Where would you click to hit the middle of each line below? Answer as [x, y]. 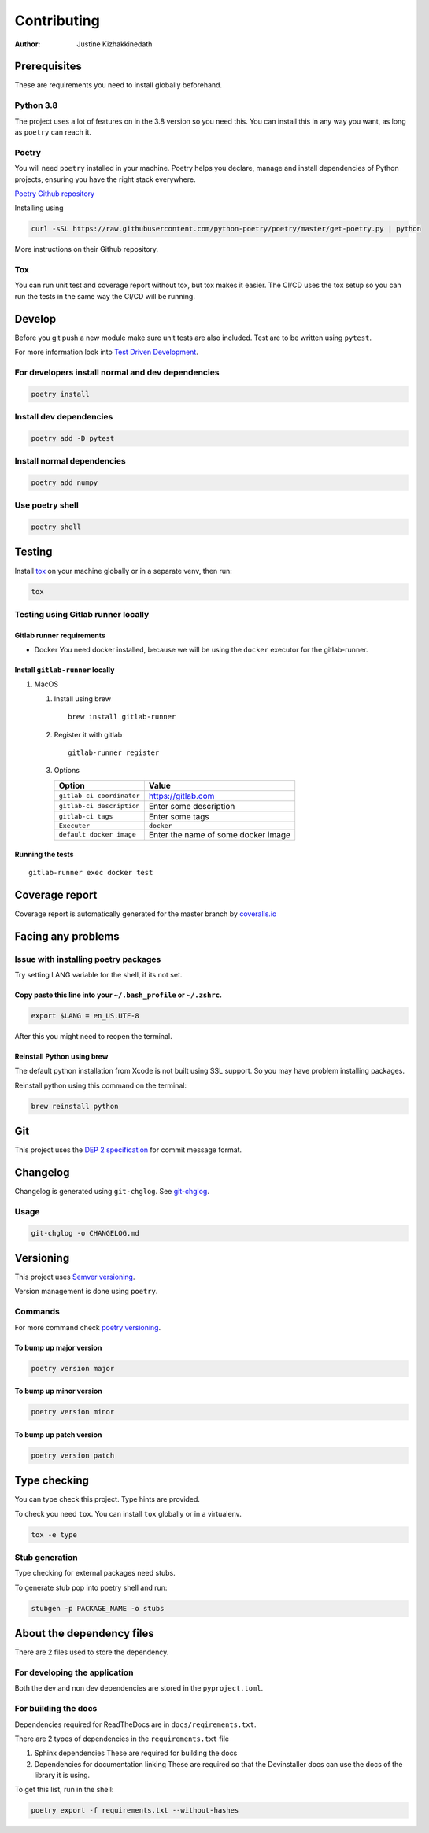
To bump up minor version [58, 1391]
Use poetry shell [46, 505]
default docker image [98, 835]
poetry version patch [73, 1455]
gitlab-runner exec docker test [91, 872]
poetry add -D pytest [73, 438]
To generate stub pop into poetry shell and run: [91, 1587]
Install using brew [83, 698]
